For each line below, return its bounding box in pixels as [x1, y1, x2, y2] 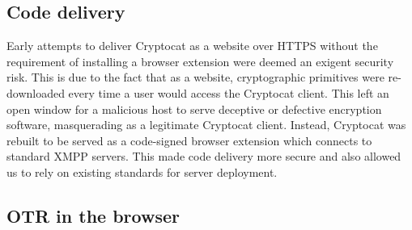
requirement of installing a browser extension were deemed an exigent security [6, 52, 394, 69]
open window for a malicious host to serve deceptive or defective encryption [6, 100, 382, 117]
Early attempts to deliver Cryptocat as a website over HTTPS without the [6, 37, 378, 54]
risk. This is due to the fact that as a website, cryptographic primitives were [6, 69, 384, 86]
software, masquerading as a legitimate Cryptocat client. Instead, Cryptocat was [6, 116, 406, 133]
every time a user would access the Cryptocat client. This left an [68, 84, 389, 101]
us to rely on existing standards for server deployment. [6, 163, 278, 180]
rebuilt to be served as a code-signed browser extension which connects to [6, 132, 372, 148]
